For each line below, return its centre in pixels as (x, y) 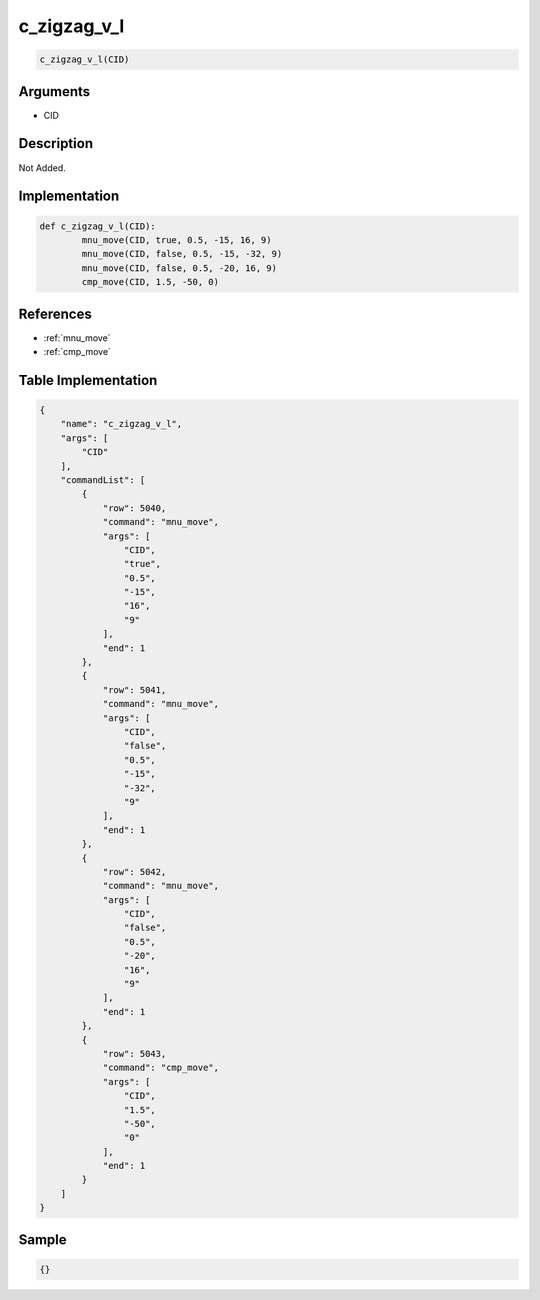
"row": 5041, (134, 689)
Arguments (54, 91)
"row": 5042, (134, 871)
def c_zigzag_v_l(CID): (98, 226)
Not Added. (42, 167)
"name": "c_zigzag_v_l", (121, 424)
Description (56, 143)
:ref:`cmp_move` (77, 351)
